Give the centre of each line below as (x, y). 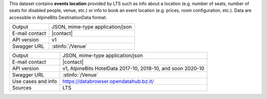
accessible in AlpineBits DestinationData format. (58, 17)
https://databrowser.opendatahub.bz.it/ (108, 81)
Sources (22, 88)
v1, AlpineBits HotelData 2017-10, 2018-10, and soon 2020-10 (133, 68)
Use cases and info (35, 81)
